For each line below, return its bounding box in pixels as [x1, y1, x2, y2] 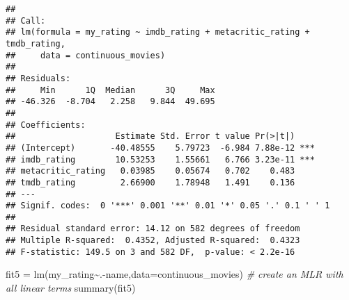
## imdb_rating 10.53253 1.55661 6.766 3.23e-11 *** [6, 154, 315, 165]
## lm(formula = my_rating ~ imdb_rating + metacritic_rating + [6, 27, 310, 37]
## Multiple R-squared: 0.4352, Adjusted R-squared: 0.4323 [6, 235, 300, 246]
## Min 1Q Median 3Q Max [6, 85, 215, 95]
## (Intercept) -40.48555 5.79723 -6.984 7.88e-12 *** [6, 142, 315, 153]
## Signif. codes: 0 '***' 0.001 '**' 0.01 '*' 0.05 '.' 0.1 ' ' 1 [6, 201, 330, 211]
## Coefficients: [6, 119, 86, 130]
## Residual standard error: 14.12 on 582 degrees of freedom [6, 224, 300, 234]
